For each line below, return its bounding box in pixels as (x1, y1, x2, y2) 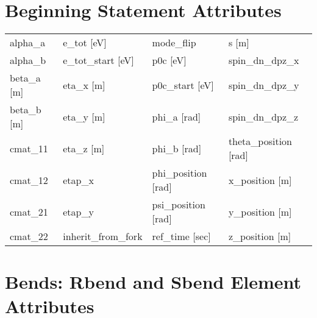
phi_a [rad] (152, 109, 201, 124)
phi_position (152, 166, 207, 180)
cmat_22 (10, 229, 48, 244)
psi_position (152, 197, 205, 212)
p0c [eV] (152, 53, 187, 68)
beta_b (10, 102, 41, 117)
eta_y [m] (63, 109, 105, 124)
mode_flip (152, 35, 196, 50)
